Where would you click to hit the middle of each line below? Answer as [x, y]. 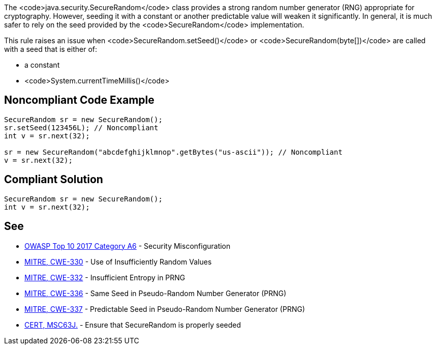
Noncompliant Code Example [79, 100]
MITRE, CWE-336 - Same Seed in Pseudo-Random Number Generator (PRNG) [155, 293]
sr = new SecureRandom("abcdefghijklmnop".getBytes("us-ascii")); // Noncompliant [173, 152]
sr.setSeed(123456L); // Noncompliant [81, 127]
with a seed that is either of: [51, 49]
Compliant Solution [54, 180]
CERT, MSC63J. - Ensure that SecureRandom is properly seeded [133, 325]
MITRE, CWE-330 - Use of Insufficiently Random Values [118, 261]
